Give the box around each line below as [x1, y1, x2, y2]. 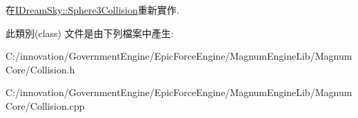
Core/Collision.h [6, 62, 75, 76]
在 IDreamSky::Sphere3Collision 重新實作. [6, 3, 179, 16]
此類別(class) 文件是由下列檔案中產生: [6, 25, 174, 40]
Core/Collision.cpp [6, 98, 85, 113]
